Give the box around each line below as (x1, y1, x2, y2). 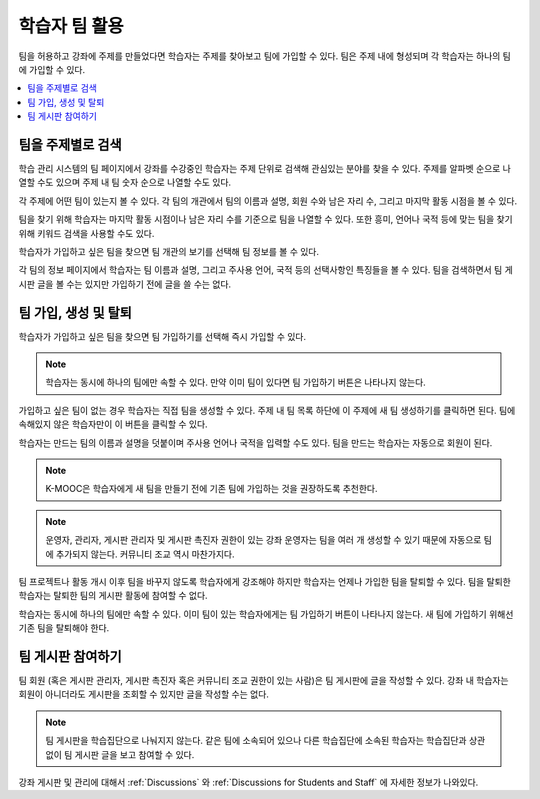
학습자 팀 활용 (18, 15, 124, 37)
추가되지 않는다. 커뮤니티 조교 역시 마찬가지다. (55, 548, 235, 560)
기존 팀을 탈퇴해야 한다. (18, 622, 110, 634)
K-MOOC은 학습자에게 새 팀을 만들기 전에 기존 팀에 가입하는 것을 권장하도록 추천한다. (45, 483, 379, 495)
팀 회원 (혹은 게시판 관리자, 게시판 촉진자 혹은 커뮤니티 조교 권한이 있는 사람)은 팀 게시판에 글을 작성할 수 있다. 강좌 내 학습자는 (18, 675, 509, 687)
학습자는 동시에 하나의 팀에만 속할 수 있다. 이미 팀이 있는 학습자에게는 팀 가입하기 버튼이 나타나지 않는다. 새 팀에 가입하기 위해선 (18, 608, 514, 620)
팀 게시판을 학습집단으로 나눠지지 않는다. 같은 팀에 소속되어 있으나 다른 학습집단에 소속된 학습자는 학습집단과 (45, 735, 467, 747)
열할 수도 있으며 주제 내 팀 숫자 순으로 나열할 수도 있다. (18, 176, 232, 189)
